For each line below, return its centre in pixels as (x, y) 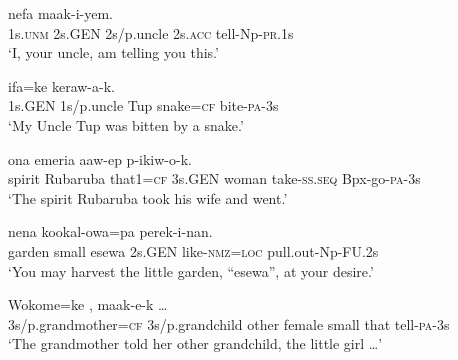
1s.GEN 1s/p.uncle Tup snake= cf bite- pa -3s (143, 105)
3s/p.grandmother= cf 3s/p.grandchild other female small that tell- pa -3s (229, 323)
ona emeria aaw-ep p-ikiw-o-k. (100, 158)
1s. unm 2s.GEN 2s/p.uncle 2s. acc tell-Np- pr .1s (151, 32)
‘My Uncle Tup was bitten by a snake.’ (126, 124)
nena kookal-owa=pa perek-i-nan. (110, 231)
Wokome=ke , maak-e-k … (88, 304)
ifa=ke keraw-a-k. (61, 85)
